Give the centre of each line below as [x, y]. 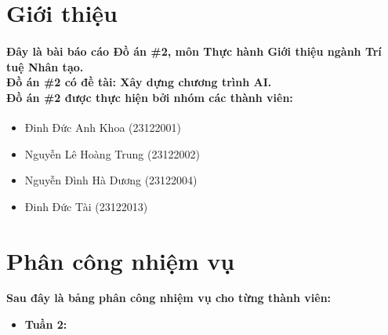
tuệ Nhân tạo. [45, 66]
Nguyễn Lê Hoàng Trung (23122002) [112, 153]
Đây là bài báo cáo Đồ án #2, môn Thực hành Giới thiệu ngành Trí [194, 51]
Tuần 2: [46, 324]
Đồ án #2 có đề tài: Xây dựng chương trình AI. [139, 82]
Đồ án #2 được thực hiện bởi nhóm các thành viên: [150, 97]
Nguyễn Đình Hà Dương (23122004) [111, 180]
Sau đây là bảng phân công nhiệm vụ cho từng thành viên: [169, 298]
